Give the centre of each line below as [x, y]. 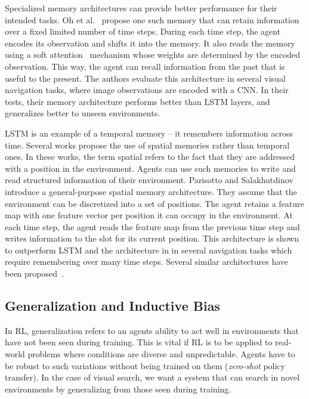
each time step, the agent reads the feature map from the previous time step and [152, 226]
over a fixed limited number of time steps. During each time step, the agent [143, 31]
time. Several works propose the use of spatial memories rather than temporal [147, 145]
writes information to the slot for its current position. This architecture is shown [152, 238]
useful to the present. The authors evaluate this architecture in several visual [145, 78]
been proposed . [34, 273]
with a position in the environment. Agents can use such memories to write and [150, 168]
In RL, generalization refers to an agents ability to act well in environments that [152, 330]
